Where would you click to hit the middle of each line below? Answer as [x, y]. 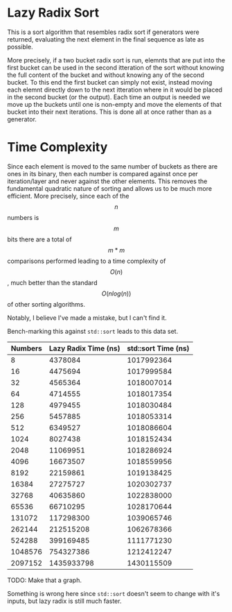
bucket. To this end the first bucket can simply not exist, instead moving [110, 82]
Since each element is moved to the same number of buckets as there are [113, 166]
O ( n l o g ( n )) [116, 294]
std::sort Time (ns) [158, 348]
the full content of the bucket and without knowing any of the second [106, 75]
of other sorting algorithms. [46, 304]
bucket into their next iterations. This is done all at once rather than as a [109, 112]
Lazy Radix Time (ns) [84, 348]
